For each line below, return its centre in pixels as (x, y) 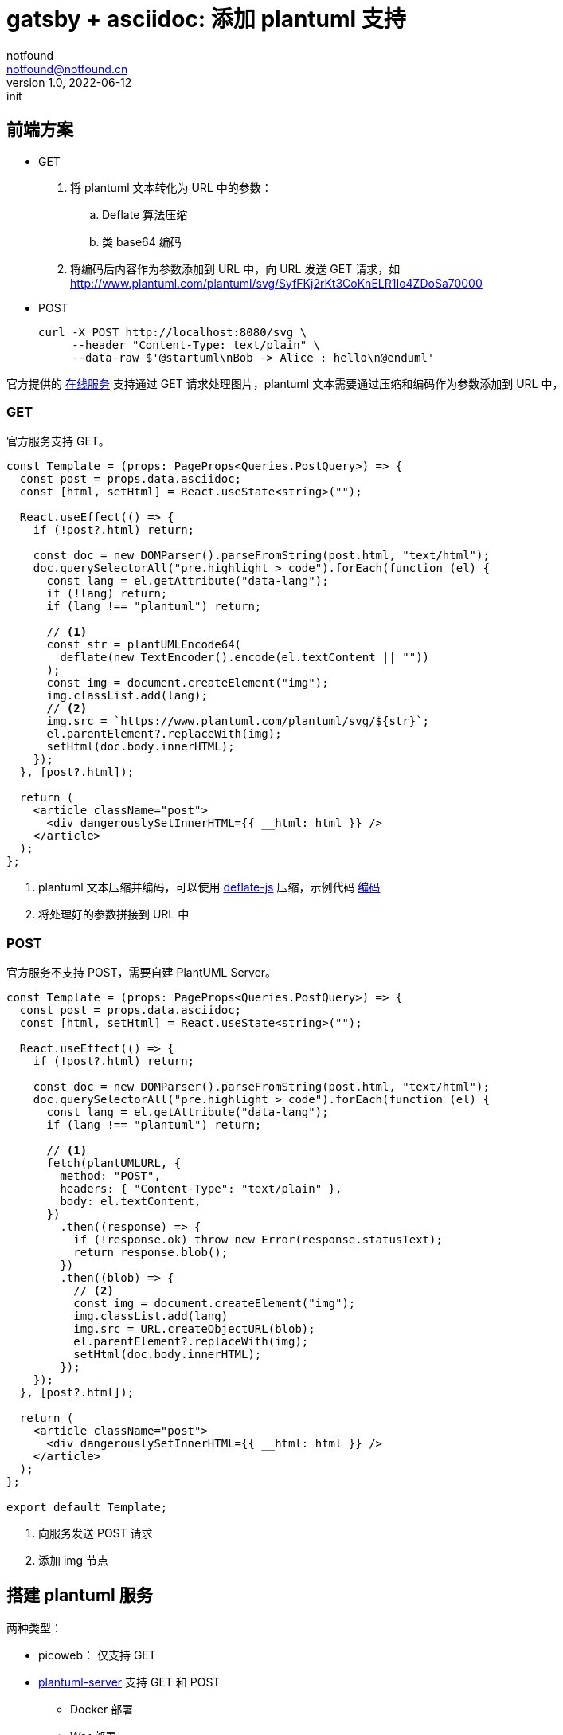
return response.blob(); (151, 1253)
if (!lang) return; (107, 594)
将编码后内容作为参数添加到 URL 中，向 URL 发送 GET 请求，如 (235, 268)
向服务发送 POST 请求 (96, 1533)
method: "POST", (110, 1176)
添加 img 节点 (74, 1561)
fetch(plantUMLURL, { (114, 1163)
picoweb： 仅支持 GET (97, 1655)
